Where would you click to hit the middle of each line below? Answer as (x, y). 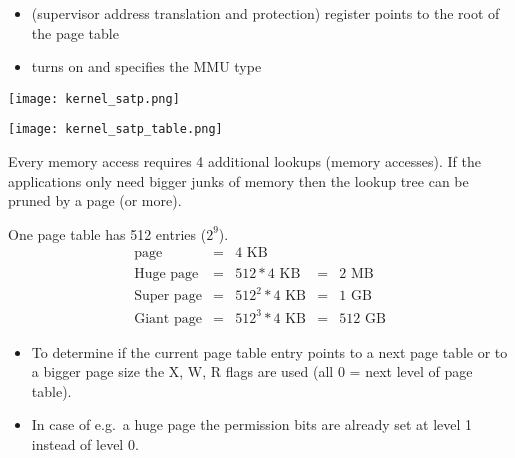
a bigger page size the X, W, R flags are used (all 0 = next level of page (252, 371)
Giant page (168, 318)
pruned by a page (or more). (95, 200)
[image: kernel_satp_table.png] (115, 129)
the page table (75, 32)
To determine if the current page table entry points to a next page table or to (269, 351)
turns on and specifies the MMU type (146, 66)
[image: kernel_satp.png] (94, 98)
